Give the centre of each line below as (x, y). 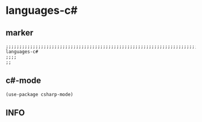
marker (20, 33)
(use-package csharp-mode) (39, 94)
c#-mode (24, 81)
